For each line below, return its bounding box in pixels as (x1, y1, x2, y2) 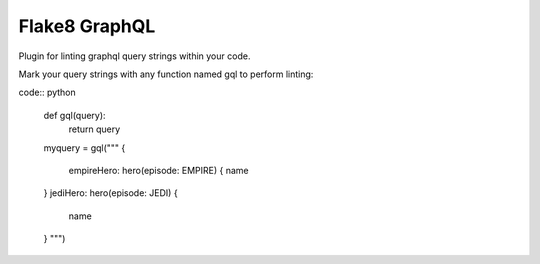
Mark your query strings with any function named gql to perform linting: (18, 68, 314, 80)
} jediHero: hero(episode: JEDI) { (43, 187, 179, 199)
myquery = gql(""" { (43, 141, 126, 154)
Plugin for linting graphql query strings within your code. (18, 50, 251, 62)
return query (68, 123, 121, 135)
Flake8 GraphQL (18, 15, 156, 37)
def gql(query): (43, 109, 106, 121)
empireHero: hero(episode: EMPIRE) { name (68, 164, 249, 176)
